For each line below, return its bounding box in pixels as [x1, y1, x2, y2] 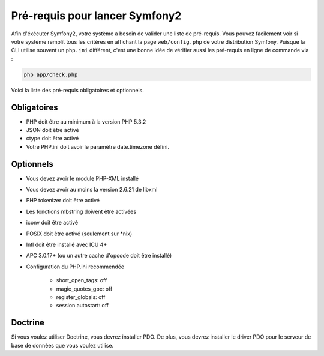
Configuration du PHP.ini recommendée [26, 263, 125, 270]
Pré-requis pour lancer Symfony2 [11, 9, 182, 22]
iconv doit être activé [26, 219, 78, 226]
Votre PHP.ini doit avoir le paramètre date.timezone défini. [26, 143, 169, 150]
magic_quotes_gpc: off [56, 285, 113, 292]
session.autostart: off [56, 302, 109, 309]
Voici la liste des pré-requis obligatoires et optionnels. [11, 86, 144, 94]
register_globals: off [56, 293, 106, 300]
